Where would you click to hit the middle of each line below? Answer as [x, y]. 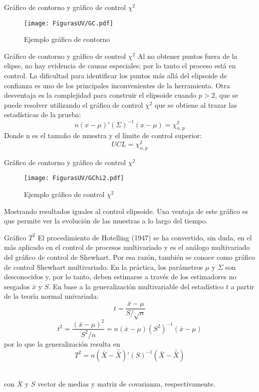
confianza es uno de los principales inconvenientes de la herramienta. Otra [117, 85]
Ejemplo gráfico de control [64, 194]
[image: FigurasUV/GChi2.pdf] [74, 178]
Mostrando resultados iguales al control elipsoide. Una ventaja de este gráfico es [126, 211]
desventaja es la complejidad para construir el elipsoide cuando [100, 95]
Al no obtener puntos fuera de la [187, 56]
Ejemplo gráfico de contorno [67, 39]
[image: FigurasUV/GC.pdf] [69, 23]
